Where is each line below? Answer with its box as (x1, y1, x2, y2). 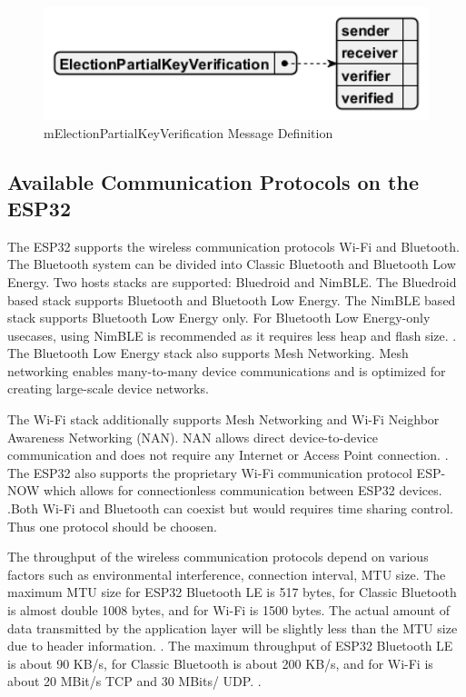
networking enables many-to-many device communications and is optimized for (7, 361, 446, 380)
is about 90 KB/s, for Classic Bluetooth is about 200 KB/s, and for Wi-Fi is (7, 653, 433, 672)
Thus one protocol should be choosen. (7, 516, 217, 535)
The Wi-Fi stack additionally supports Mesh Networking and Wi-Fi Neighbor (7, 410, 440, 429)
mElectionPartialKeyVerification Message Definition (44, 123, 333, 142)
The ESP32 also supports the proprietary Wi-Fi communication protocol (7, 463, 412, 482)
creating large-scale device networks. (7, 379, 209, 398)
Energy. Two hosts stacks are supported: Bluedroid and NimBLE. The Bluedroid (7, 272, 457, 291)
